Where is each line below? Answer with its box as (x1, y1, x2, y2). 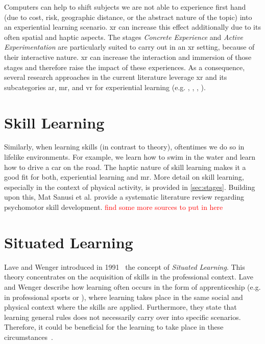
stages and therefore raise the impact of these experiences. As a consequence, (4, 61, 245, 72)
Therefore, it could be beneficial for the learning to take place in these (4, 321, 224, 332)
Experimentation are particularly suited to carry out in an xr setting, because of (4, 41, 255, 52)
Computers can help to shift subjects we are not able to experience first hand (4, 2, 246, 12)
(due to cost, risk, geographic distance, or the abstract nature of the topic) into (4, 11, 252, 22)
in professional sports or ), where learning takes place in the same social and (4, 291, 243, 302)
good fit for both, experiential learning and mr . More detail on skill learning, (4, 171, 244, 182)
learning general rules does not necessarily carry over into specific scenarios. (4, 311, 241, 322)
